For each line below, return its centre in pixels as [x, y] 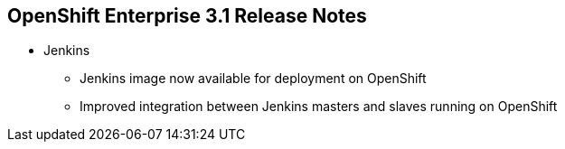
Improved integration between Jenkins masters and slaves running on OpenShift [319, 107]
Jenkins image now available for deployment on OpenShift [253, 79]
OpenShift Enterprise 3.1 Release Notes [187, 16]
